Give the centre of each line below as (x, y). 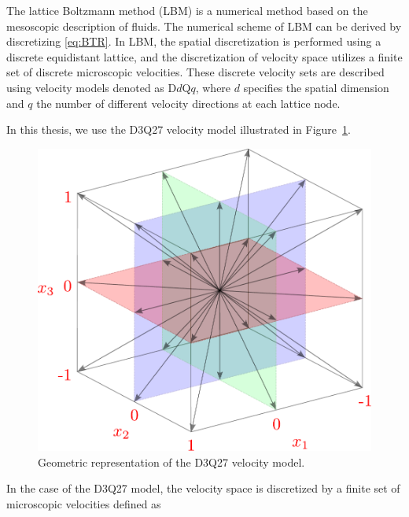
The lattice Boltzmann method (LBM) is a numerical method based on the (187, 10)
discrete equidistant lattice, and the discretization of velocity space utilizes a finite (204, 56)
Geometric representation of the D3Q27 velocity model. (171, 462)
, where (213, 87)
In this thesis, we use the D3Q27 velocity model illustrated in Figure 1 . (179, 129)
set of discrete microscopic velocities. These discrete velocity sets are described (195, 72)
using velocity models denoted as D (92, 87)
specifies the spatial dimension (316, 87)
